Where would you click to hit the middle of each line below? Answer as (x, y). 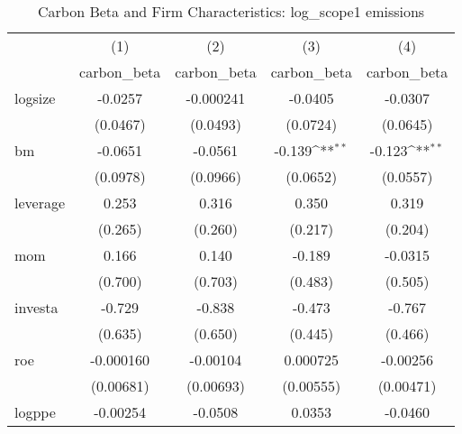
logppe (35, 412)
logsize (35, 98)
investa (36, 307)
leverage (40, 203)
